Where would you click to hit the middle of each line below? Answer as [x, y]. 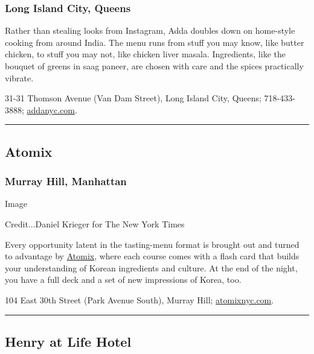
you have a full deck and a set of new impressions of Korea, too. [123, 280]
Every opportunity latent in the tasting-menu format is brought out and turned [152, 244]
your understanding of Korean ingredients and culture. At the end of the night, [151, 267]
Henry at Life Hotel [68, 341]
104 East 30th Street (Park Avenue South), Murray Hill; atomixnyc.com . [139, 299]
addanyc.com [51, 109]
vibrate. [19, 77]
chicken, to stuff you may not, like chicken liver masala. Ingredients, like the [145, 54]
